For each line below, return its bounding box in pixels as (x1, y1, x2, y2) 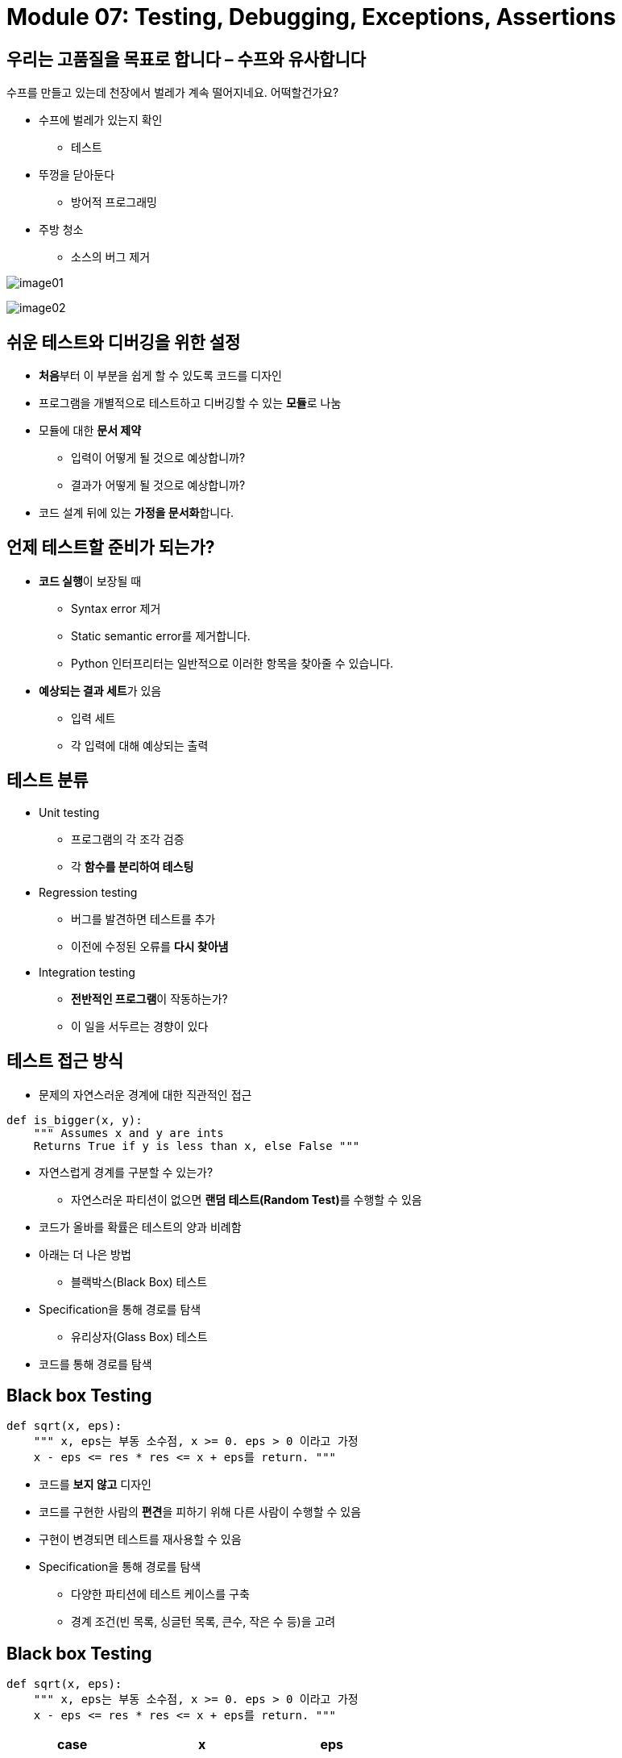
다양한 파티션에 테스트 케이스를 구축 (71, 1587, 250, 1602)
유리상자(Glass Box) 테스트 (71, 1329, 208, 1343)
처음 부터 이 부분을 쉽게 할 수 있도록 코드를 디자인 (39, 369, 282, 383)
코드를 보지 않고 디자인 (39, 1477, 151, 1492)
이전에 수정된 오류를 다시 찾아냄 (71, 939, 229, 953)
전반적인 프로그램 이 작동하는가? (71, 991, 228, 1006)
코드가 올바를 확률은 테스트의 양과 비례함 (39, 1219, 242, 1234)
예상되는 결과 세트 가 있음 (39, 683, 162, 698)
